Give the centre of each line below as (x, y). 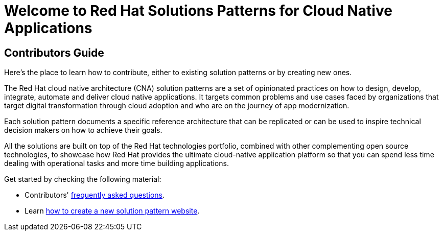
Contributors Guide (54, 53)
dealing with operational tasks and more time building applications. (116, 163)
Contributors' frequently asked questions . (95, 195)
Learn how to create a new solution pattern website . (112, 211)
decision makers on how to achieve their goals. (83, 130)
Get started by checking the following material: (83, 179)
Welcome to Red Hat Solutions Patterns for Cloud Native (198, 11)
